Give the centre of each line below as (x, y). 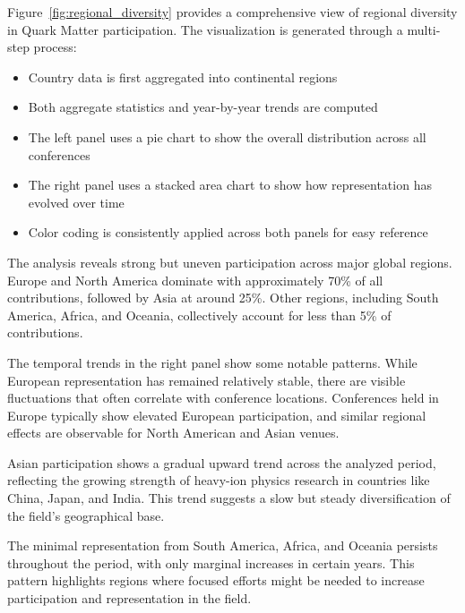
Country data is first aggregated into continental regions (183, 77)
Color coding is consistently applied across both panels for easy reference (228, 232)
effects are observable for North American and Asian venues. (173, 433)
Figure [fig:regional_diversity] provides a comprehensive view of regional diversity (232, 12)
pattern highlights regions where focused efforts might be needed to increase (216, 580)
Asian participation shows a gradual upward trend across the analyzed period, (222, 462)
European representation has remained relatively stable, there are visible (207, 380)
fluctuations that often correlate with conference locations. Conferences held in (223, 398)
